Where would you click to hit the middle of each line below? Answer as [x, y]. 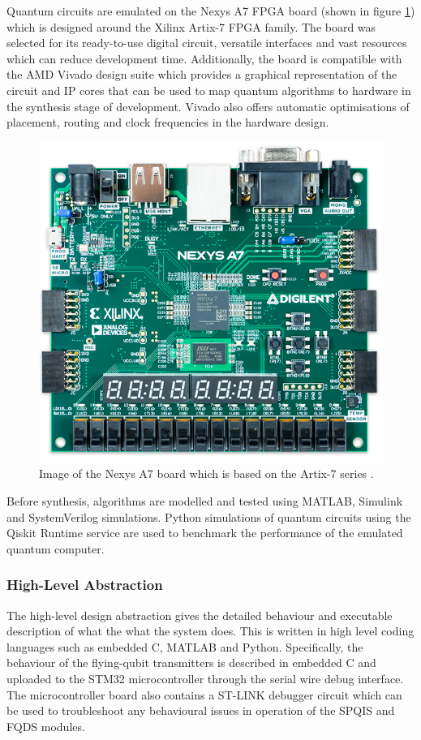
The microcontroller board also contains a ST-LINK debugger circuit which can [204, 694]
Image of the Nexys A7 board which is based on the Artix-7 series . [206, 473]
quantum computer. [56, 548]
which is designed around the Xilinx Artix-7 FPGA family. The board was [191, 26]
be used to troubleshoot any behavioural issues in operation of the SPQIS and [201, 710]
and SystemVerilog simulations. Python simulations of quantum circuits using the [209, 516]
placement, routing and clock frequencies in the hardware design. [168, 122]
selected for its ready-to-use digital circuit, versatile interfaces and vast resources [207, 43]
